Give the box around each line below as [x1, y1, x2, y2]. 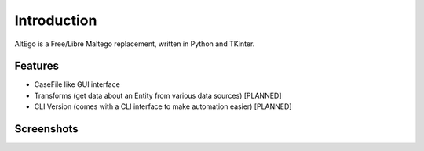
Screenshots [14, 122, 79, 136]
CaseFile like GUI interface [34, 80, 121, 89]
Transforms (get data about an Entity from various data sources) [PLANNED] [34, 91, 282, 100]
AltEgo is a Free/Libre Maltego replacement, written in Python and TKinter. [14, 39, 255, 49]
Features [14, 59, 59, 73]
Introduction [14, 12, 97, 29]
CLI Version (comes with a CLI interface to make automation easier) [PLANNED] [34, 102, 292, 111]
